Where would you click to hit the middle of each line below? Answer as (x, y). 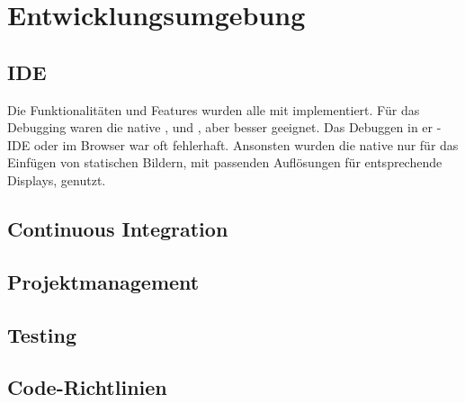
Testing (42, 334)
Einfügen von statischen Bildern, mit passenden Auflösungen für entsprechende (225, 162)
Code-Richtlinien (87, 387)
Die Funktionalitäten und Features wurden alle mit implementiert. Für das (214, 109)
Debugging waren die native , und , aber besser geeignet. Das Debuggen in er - (224, 127)
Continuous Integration (118, 228)
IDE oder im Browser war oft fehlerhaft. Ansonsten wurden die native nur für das (233, 144)
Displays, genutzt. (57, 179)
